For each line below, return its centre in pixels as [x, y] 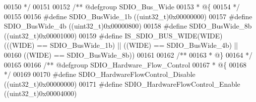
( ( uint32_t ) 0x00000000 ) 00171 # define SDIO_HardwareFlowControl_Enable [122, 84]
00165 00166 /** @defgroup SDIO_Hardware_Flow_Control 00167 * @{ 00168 [125, 64]
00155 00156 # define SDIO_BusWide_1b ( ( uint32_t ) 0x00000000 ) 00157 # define [128, 16]
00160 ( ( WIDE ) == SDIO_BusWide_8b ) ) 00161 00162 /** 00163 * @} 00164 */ [128, 54]
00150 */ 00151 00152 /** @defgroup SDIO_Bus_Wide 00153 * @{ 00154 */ [122, 6]
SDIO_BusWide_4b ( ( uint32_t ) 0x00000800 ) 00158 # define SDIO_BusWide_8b [128, 26]
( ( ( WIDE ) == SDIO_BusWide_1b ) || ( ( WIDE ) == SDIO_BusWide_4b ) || [121, 45]
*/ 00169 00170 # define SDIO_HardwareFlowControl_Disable [100, 74]
